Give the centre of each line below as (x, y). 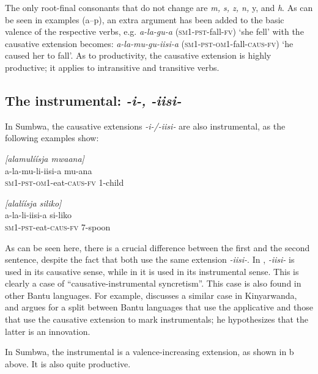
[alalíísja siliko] (33, 203)
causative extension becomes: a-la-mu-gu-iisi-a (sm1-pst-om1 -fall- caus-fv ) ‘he (149, 43)
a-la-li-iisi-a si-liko (39, 215)
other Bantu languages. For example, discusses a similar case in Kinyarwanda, (151, 295)
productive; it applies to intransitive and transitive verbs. (112, 67)
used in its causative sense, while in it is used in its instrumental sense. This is (152, 271)
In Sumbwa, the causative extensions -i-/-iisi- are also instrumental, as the (145, 126)
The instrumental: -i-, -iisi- (93, 100)
